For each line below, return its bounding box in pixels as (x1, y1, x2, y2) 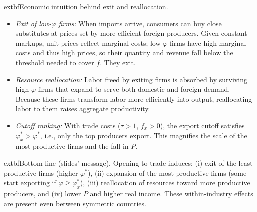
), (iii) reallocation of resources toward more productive (80, 177, 250, 188)
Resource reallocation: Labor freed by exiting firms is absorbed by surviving (15, 74, 247, 84)
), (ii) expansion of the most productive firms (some (87, 167, 247, 178)
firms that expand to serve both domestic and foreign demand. (38, 84, 230, 94)
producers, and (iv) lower (4, 188, 81, 198)
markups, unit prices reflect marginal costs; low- (15, 37, 163, 48)
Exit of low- (15, 18, 52, 28)
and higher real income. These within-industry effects (90, 188, 253, 198)
